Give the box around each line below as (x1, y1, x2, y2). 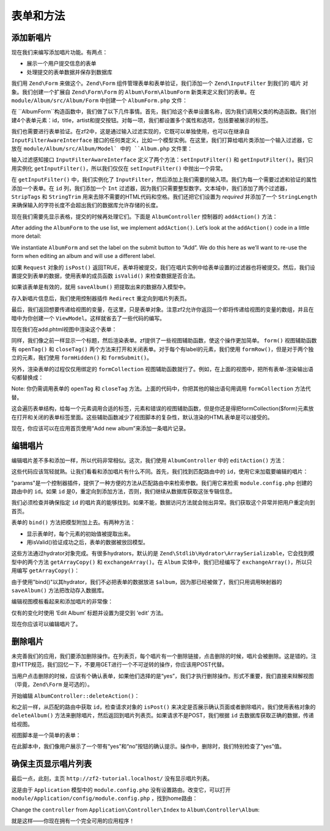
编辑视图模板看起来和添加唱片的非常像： (11, 598, 113, 605)
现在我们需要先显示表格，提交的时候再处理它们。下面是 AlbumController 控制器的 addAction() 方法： (11, 213, 278, 220)
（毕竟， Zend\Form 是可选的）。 (11, 681, 93, 688)
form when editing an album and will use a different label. (11, 253, 156, 260)
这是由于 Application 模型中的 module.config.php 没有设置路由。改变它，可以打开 (11, 786, 231, 793)
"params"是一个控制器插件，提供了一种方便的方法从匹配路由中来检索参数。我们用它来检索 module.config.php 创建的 (11, 479, 313, 486)
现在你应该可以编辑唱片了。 (11, 621, 81, 628)
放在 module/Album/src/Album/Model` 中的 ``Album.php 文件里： (11, 144, 193, 152)
